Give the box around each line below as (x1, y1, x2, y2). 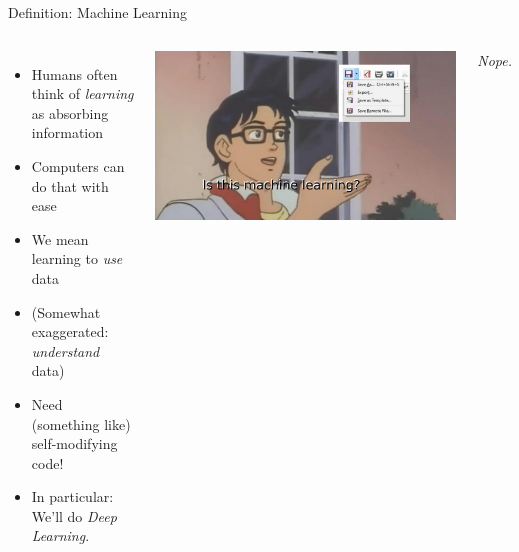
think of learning (31, 83, 134, 104)
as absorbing (31, 102, 109, 123)
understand (31, 340, 100, 361)
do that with (31, 175, 109, 196)
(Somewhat (31, 301, 101, 322)
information (31, 122, 104, 143)
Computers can (31, 155, 125, 176)
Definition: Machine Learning (8, 2, 187, 22)
